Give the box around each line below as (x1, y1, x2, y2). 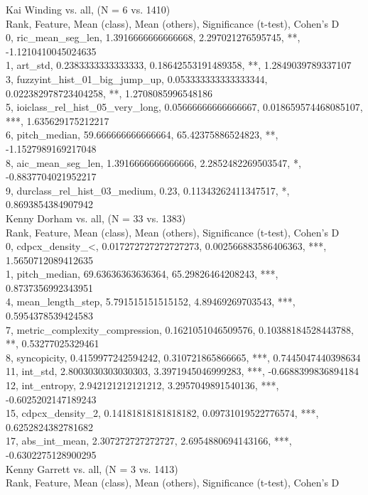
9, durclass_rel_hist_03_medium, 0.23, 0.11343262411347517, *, (6, 183, 290, 197)
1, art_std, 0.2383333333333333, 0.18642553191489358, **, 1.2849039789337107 (6, 58, 352, 72)
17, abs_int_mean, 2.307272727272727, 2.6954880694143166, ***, (6, 433, 292, 448)
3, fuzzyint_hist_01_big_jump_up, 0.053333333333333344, (6, 71, 268, 86)
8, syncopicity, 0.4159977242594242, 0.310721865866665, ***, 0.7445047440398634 (6, 349, 361, 364)
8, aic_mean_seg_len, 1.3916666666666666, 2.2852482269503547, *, (6, 155, 301, 170)
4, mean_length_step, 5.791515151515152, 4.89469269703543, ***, (6, 294, 296, 309)
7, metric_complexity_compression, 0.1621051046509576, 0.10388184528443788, (6, 322, 354, 337)
